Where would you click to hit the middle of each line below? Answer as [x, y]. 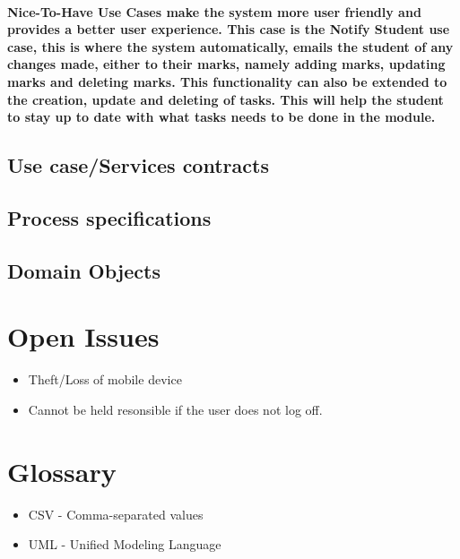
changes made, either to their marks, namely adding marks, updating [226, 64]
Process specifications [109, 217]
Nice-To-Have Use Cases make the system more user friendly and [214, 11]
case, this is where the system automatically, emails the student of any [230, 46]
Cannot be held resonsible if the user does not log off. [175, 409]
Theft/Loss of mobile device [105, 379]
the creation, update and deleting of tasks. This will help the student [226, 99]
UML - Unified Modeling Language [125, 544]
